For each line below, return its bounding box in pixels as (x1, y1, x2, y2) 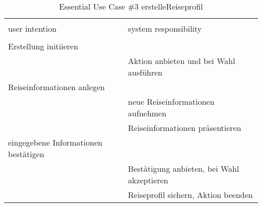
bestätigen (8, 148, 44, 160)
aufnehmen (128, 107, 167, 119)
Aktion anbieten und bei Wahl (128, 55, 235, 66)
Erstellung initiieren (8, 40, 79, 52)
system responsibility (128, 23, 202, 34)
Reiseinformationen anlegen (8, 81, 105, 93)
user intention (8, 23, 57, 34)
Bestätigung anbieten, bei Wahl (128, 163, 239, 174)
